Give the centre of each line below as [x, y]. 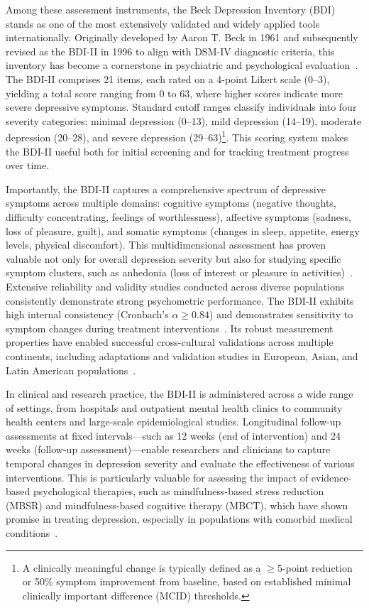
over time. [28, 165]
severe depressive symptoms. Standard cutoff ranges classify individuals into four [181, 107]
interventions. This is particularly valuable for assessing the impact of [157, 477]
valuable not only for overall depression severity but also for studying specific [174, 258]
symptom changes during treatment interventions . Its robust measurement [170, 328]
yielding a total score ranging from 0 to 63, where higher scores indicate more [174, 93]
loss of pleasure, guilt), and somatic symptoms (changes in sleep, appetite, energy [183, 230]
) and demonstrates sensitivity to [281, 314]
